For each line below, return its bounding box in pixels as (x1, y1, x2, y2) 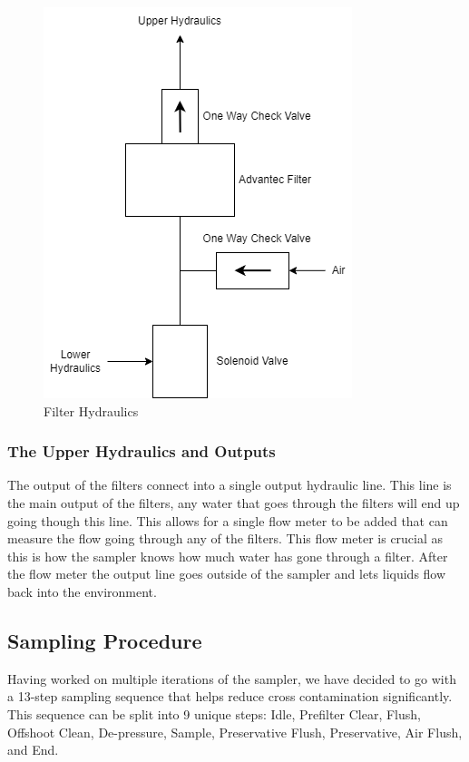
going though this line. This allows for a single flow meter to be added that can (7, 511, 448, 530)
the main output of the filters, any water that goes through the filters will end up (7, 493, 460, 512)
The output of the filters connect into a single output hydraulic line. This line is (7, 475, 452, 494)
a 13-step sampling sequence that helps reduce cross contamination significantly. (7, 687, 453, 706)
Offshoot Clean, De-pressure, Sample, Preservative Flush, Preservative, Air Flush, (7, 722, 463, 741)
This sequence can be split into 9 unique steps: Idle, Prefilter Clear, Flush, (7, 704, 421, 723)
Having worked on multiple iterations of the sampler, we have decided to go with (7, 669, 456, 688)
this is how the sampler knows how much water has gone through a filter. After (7, 546, 448, 565)
